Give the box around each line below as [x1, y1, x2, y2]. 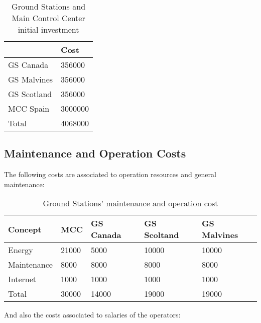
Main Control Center [12, 12, 85, 24]
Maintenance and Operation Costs [4, 145, 186, 161]
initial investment [18, 24, 79, 35]
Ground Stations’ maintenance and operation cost [43, 197, 218, 209]
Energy [8, 244, 33, 256]
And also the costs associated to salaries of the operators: [4, 309, 181, 320]
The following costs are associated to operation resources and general [4, 169, 216, 180]
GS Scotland [8, 88, 52, 100]
